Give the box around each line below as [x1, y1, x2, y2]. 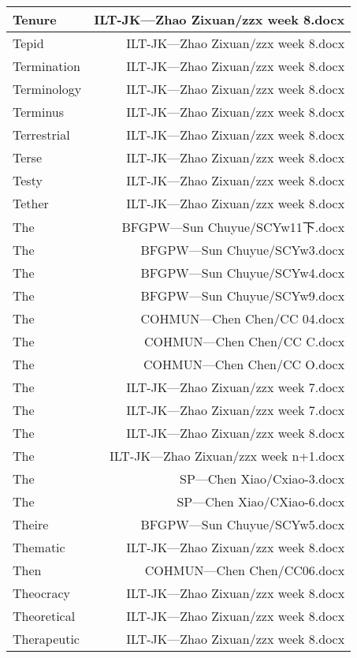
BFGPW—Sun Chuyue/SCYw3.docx [140, 241, 345, 259]
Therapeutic [13, 630, 80, 648]
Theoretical [13, 607, 76, 625]
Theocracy [13, 584, 70, 602]
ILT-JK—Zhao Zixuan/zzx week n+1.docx [109, 447, 345, 465]
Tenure [13, 10, 57, 28]
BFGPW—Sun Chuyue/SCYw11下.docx [121, 218, 345, 236]
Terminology [13, 80, 82, 98]
